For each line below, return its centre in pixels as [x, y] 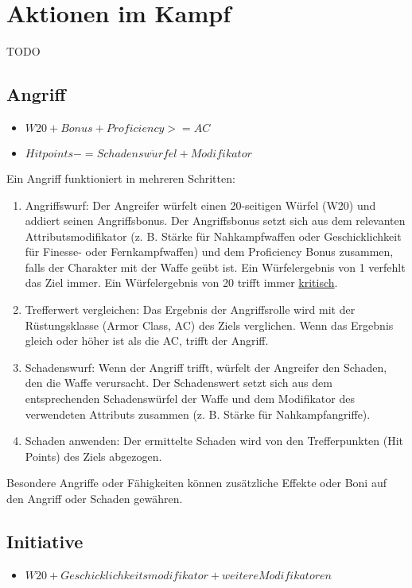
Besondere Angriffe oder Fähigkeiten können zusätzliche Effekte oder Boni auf [196, 483]
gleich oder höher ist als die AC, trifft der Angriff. [147, 340]
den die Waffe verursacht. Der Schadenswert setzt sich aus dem [179, 383]
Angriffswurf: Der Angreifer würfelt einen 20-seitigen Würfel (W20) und [200, 205]
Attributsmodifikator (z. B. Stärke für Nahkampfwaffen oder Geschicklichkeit [213, 236]
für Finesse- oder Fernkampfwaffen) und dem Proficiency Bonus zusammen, [209, 251]
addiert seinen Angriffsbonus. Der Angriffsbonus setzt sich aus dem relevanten [215, 220]
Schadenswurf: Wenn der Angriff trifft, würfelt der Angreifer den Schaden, [206, 367]
